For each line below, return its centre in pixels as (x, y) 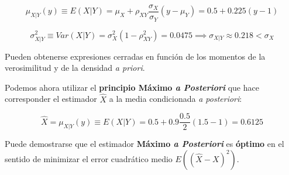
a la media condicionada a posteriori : (176, 99)
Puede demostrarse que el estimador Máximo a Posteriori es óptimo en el (144, 144)
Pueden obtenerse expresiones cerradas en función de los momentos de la (135, 56)
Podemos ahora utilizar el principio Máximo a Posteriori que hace (132, 87)
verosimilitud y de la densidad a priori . (75, 68)
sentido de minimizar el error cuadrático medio (89, 158)
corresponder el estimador (51, 99)
